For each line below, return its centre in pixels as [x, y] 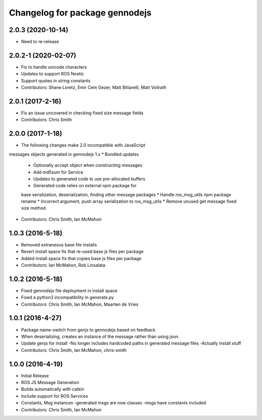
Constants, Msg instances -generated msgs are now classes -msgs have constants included [114, 403]
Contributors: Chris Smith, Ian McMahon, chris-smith [74, 350]
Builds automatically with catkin [53, 389]
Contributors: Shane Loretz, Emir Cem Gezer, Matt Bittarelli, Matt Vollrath [94, 87]
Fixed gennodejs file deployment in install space [69, 290]
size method [33, 208]
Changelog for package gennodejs [80, 13]
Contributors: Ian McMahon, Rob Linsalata [63, 265]
